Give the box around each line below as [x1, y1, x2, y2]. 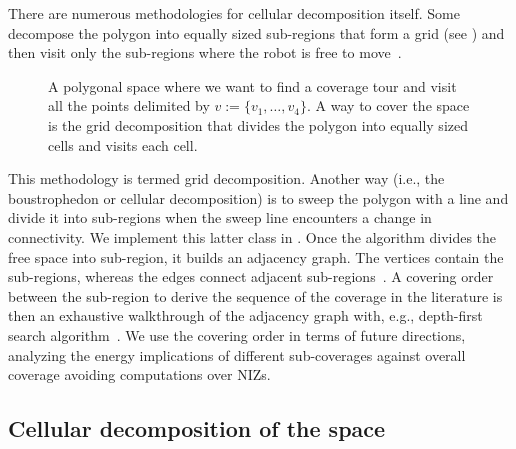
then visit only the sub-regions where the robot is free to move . [8, 42, 402, 63]
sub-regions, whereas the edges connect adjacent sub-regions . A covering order [8, 266, 494, 287]
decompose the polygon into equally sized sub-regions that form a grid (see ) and [8, 22, 505, 43]
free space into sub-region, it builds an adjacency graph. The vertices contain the [8, 246, 504, 267]
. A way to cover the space [307, 95, 470, 116]
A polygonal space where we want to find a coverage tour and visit [48, 75, 457, 96]
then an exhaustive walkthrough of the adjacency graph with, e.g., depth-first [8, 305, 483, 326]
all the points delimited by [48, 95, 210, 116]
